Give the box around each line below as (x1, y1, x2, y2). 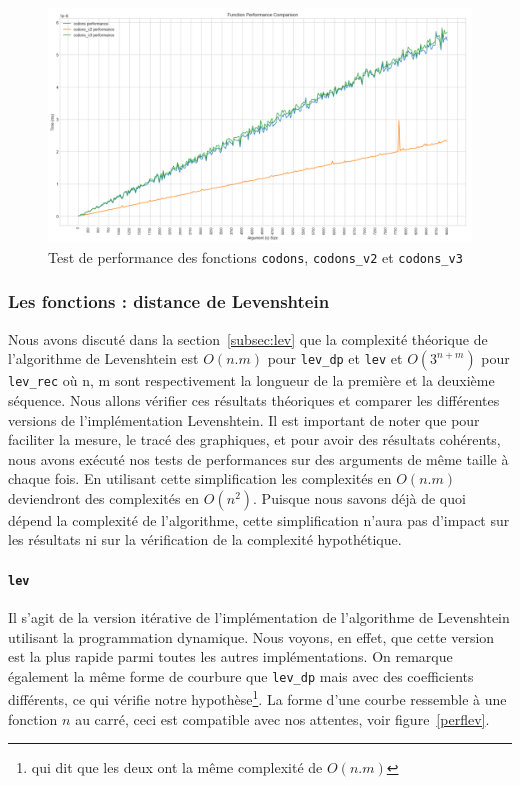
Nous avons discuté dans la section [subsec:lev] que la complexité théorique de (8, 328, 488, 349)
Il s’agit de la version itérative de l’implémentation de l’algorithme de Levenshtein (8, 606, 510, 627)
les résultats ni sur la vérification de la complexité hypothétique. (8, 529, 402, 550)
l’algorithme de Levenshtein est (8, 348, 199, 369)
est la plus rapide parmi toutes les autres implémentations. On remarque (8, 646, 453, 667)
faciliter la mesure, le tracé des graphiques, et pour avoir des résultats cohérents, (8, 429, 501, 450)
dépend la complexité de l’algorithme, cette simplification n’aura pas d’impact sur (8, 509, 510, 530)
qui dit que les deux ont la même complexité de (31, 757, 323, 778)
